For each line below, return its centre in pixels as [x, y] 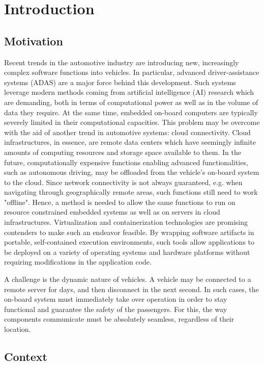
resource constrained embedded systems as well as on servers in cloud [112, 212]
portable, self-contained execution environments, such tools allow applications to [129, 242]
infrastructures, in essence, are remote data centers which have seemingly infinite [130, 142]
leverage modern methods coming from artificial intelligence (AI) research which [129, 92]
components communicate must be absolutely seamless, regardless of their [119, 319]
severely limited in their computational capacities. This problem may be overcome [132, 122]
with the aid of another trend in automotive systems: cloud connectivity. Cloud [127, 132]
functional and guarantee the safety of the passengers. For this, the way [116, 309]
